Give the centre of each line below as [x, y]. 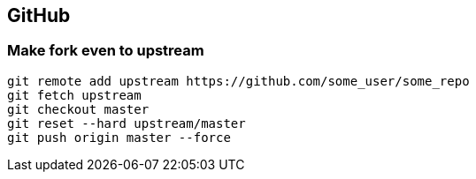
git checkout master [78, 109]
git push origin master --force [119, 137]
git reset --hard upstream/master [127, 123]
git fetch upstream [74, 95]
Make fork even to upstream [106, 51]
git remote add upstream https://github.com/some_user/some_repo [238, 81]
